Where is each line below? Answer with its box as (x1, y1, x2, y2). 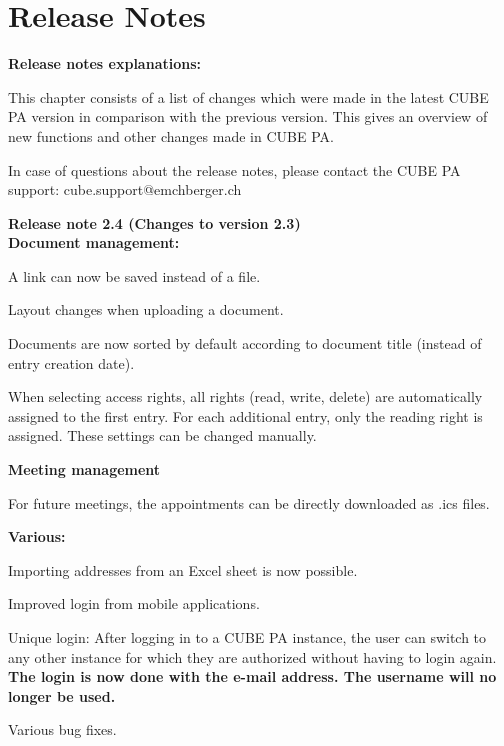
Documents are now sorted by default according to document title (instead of (8, 333, 482, 354)
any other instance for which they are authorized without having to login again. (8, 646, 497, 667)
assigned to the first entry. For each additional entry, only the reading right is (8, 405, 483, 426)
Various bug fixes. (8, 719, 117, 740)
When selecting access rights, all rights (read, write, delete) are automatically (8, 386, 483, 407)
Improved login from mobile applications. (8, 593, 260, 614)
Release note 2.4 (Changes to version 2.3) (8, 212, 301, 233)
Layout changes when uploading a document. (8, 299, 284, 320)
